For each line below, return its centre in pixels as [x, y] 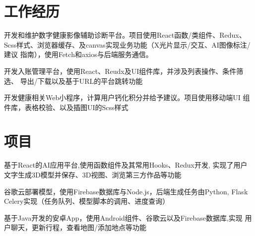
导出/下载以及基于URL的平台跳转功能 [81, 81]
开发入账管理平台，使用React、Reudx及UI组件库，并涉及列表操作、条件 [120, 71]
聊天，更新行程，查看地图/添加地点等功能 [78, 227]
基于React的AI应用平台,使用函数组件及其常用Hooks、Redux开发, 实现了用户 [126, 165]
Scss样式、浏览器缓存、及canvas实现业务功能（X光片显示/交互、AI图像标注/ [127, 44]
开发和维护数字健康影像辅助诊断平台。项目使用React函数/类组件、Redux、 [125, 35]
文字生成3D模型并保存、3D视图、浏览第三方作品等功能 [93, 175]
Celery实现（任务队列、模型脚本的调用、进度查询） [87, 201]
